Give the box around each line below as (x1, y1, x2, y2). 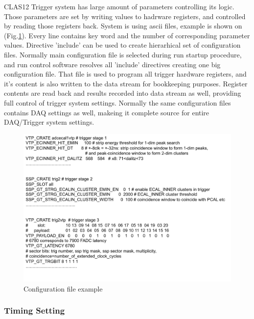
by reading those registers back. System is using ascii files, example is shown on (4, 21, 242, 31)
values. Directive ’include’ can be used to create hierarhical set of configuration (4, 40, 241, 50)
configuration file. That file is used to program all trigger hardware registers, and (4, 69, 247, 79)
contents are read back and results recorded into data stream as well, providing (4, 88, 241, 98)
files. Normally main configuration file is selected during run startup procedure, (4, 49, 242, 59)
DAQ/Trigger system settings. (4, 117, 94, 127)
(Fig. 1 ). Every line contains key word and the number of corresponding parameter (4, 30, 250, 40)
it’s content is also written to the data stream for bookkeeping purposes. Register (4, 78, 248, 88)
